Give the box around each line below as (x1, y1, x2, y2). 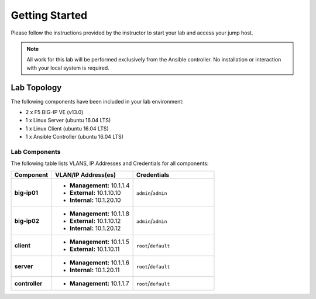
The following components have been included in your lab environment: (11, 98, 184, 105)
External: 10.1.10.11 (69, 245, 120, 253)
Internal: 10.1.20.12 (69, 224, 121, 232)
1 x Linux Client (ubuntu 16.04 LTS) (25, 125, 109, 132)
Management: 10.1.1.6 (69, 258, 130, 266)
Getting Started (11, 9, 88, 22)
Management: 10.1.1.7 (69, 279, 129, 287)
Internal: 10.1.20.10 (69, 196, 121, 204)
